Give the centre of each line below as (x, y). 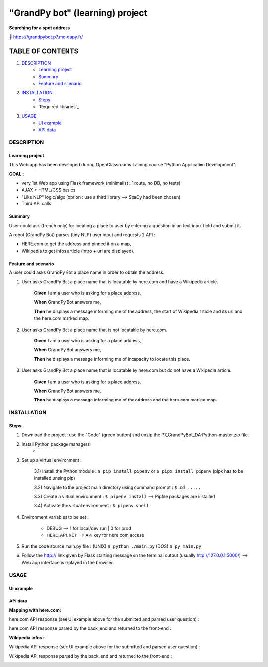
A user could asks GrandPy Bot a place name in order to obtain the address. (87, 272)
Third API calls (36, 204)
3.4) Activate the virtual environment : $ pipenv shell (92, 506)
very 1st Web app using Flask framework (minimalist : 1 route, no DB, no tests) (101, 183)
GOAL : (17, 174)
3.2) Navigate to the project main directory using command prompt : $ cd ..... (117, 487)
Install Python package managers (56, 444)
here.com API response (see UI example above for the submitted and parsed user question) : (104, 619)
